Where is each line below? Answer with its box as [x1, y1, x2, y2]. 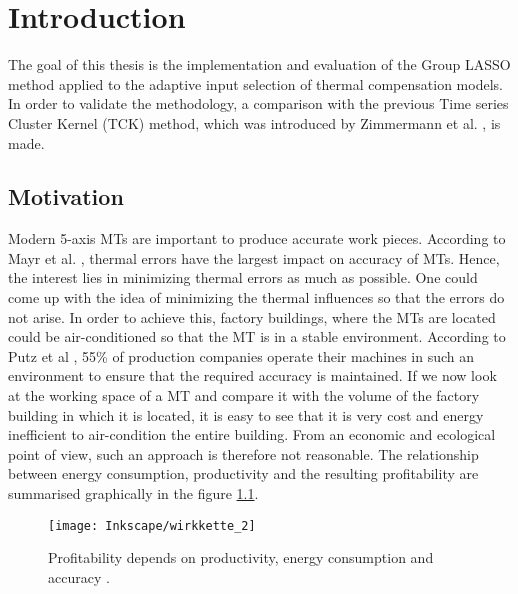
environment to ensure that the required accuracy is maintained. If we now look [8, 365, 497, 386]
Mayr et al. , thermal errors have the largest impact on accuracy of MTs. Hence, [8, 247, 500, 268]
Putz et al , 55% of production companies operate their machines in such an [8, 345, 475, 366]
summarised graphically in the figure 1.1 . [8, 483, 259, 504]
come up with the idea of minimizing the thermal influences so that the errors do [8, 287, 505, 308]
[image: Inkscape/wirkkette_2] [48, 518, 256, 533]
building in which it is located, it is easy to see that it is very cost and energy [8, 404, 484, 425]
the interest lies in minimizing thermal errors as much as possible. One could [8, 267, 478, 288]
